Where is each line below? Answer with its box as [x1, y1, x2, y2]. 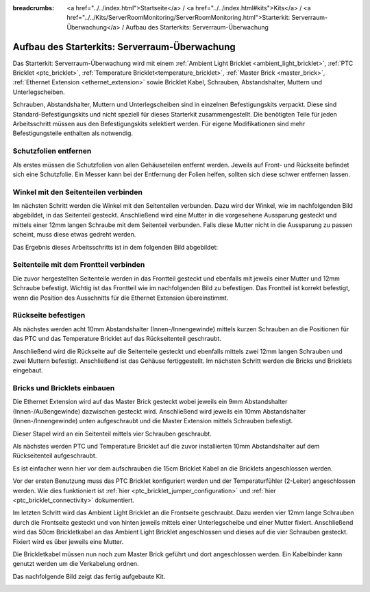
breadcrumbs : [12, 4, 55, 12]
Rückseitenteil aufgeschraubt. [12, 451, 97, 460]
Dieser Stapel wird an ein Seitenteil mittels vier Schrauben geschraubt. [12, 429, 212, 438]
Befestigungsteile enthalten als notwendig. [12, 129, 134, 137]
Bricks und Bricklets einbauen [12, 383, 115, 393]
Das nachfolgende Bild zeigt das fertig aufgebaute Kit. [12, 572, 166, 580]
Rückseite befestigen [12, 311, 86, 320]
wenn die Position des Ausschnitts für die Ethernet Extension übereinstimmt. [12, 294, 229, 302]
